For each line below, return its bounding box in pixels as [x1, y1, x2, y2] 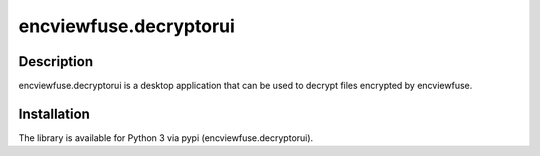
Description [18, 53, 94, 70]
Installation [18, 105, 90, 122]
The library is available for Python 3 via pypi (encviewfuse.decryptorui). [18, 131, 314, 144]
